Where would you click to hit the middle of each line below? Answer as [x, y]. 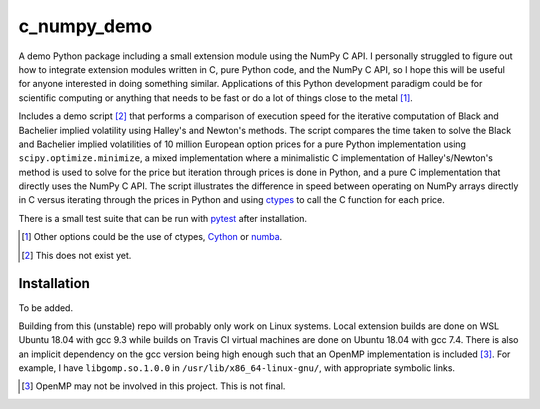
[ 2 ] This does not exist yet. [76, 255]
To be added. [46, 307]
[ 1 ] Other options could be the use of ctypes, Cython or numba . [152, 237]
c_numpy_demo [85, 26]
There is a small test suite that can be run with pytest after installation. [163, 218]
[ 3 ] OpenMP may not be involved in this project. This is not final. [153, 386]
